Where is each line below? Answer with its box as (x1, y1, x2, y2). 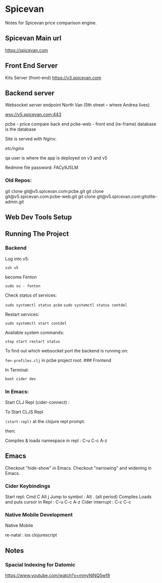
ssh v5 (5, 265, 19, 270)
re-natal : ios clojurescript (5, 532, 57, 538)
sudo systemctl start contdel (5, 321, 67, 326)
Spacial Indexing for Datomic (5, 561, 76, 568)
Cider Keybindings (5, 482, 51, 489)
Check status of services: (5, 292, 57, 298)
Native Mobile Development (5, 511, 73, 518)
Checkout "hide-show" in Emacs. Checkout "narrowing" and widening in (5, 465, 152, 471)
